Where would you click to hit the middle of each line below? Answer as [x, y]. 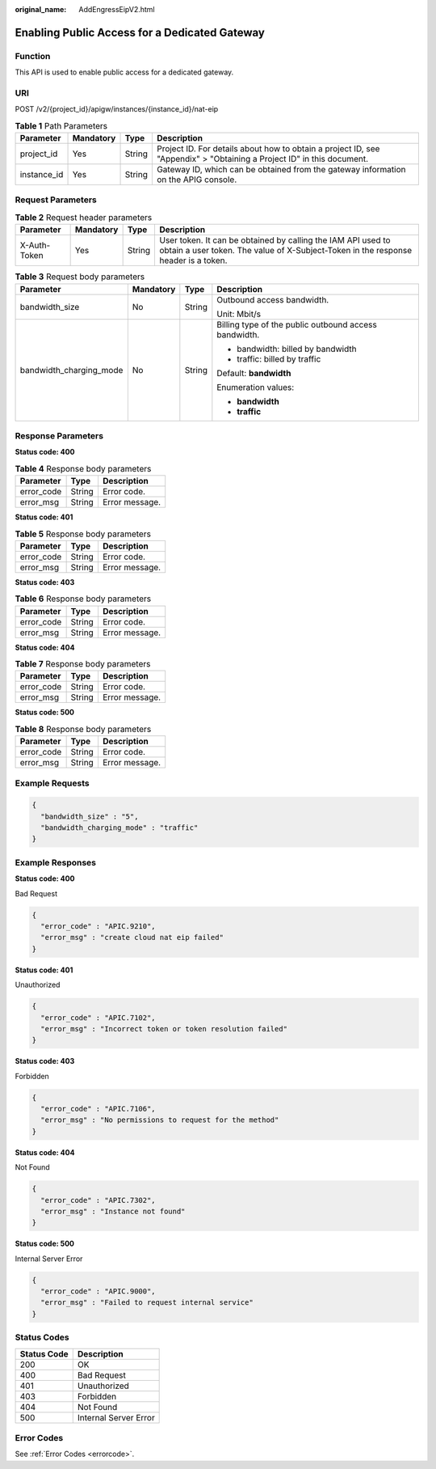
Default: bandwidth [254, 373]
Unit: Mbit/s [239, 314]
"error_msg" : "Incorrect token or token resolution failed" [164, 1029]
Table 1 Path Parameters [61, 125]
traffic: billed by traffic [279, 358]
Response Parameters [59, 435]
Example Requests [52, 783]
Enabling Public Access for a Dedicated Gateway [140, 32]
